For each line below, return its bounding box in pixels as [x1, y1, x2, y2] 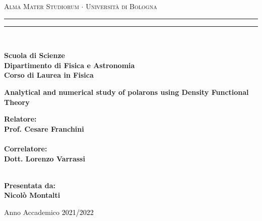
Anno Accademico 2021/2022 [4, 206, 94, 217]
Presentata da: [4, 180, 56, 190]
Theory [4, 96, 30, 107]
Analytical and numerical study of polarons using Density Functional [4, 86, 249, 97]
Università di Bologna [86, 1, 157, 11]
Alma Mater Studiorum [4, 1, 79, 11]
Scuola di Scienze [4, 50, 65, 61]
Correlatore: [4, 143, 47, 153]
